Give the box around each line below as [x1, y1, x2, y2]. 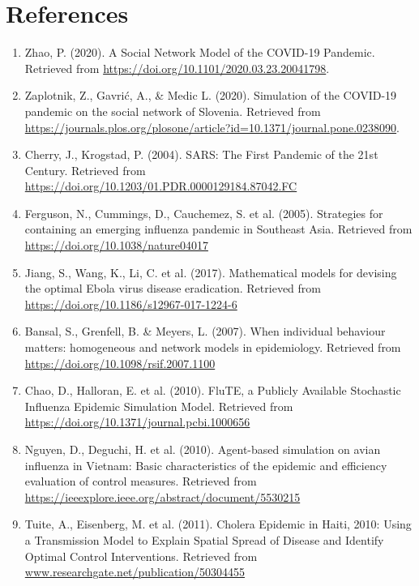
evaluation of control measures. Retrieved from [24, 473, 257, 490]
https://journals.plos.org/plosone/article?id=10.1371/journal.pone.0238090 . [24, 118, 400, 135]
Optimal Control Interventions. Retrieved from [24, 547, 258, 564]
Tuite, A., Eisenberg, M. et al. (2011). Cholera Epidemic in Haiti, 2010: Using [24, 515, 412, 533]
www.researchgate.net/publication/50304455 [24, 563, 246, 580]
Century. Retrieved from [24, 161, 146, 178]
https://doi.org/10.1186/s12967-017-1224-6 [24, 295, 237, 312]
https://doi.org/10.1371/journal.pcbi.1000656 [24, 413, 250, 430]
